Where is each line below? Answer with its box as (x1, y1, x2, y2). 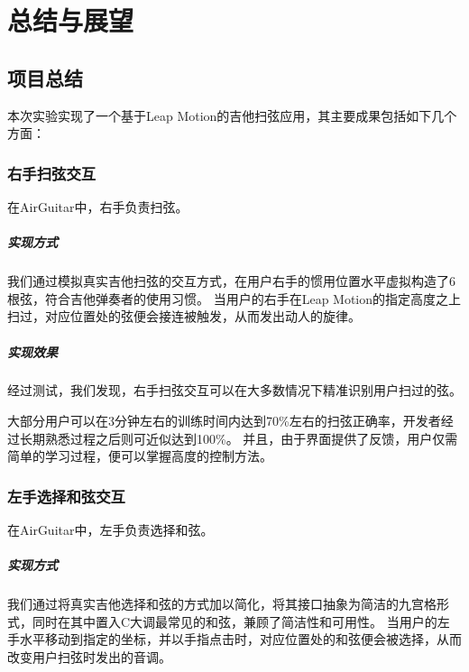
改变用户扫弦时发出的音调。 (7, 648, 171, 667)
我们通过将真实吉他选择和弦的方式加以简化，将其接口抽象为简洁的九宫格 (7, 594, 437, 613)
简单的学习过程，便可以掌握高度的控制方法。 (7, 446, 272, 465)
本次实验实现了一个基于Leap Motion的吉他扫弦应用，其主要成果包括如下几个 (7, 106, 457, 124)
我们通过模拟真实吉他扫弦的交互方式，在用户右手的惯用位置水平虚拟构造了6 (7, 272, 455, 290)
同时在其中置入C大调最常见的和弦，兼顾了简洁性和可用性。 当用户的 (32, 612, 437, 631)
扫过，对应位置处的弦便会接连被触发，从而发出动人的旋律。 (7, 307, 361, 326)
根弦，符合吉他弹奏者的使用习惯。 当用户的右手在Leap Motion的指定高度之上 (7, 289, 462, 308)
